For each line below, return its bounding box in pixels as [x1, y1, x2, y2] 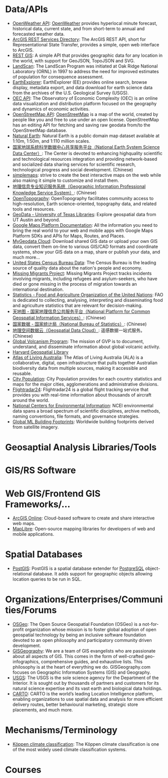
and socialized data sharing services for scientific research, [12, 161, 136, 167]
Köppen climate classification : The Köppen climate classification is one [12, 741, 159, 747]
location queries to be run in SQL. [12, 576, 82, 582]
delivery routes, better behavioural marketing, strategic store [12, 701, 138, 707]
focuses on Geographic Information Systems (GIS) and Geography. [12, 669, 151, 676]
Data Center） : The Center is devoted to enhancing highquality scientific [12, 150, 163, 156]
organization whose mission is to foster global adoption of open [25, 626, 156, 633]
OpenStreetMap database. [12, 127, 68, 133]
